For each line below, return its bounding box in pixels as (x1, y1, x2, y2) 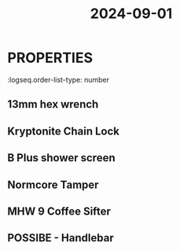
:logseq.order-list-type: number (7, 75, 110, 84)
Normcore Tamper (7, 178, 99, 191)
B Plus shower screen (7, 151, 116, 165)
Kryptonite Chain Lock (7, 124, 119, 138)
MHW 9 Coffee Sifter (7, 204, 111, 218)
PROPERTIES (7, 49, 94, 67)
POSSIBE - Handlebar (7, 231, 115, 244)
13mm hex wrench (7, 97, 99, 111)
